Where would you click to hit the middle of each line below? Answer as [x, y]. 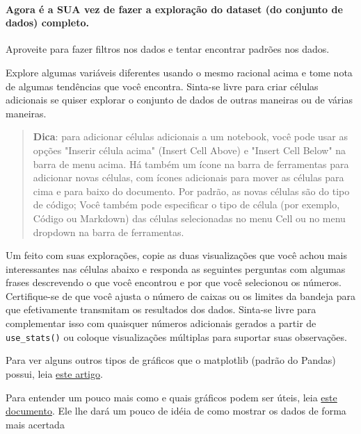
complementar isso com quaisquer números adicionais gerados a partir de [161, 323]
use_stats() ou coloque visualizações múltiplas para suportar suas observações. [176, 336]
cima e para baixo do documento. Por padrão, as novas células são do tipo [191, 191]
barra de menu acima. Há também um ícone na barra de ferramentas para [191, 164]
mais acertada [35, 424]
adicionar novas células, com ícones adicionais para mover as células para [188, 177]
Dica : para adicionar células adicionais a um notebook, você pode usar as [191, 136]
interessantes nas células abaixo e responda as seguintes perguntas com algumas [176, 268]
